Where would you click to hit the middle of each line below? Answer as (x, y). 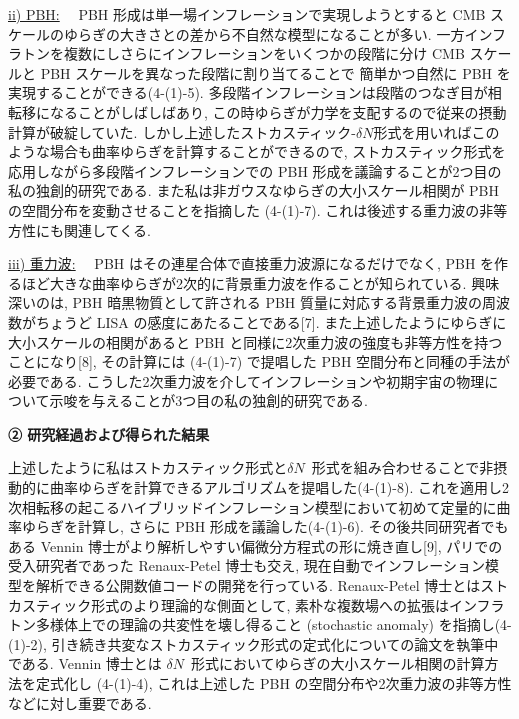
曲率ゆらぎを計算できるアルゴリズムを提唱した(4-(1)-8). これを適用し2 (279, 487)
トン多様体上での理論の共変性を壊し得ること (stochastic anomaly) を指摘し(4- (260, 624)
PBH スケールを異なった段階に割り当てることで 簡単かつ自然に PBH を (275, 72)
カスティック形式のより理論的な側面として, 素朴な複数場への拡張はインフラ (256, 604)
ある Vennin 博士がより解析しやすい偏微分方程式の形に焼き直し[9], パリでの (255, 545)
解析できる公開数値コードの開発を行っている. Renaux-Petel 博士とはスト (272, 585)
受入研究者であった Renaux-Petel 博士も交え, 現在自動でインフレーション (247, 565)
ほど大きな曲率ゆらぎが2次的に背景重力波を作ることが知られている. (244, 282)
